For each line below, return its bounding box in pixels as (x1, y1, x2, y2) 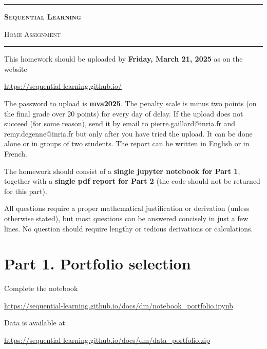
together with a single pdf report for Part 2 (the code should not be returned (4, 176, 260, 186)
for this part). (4, 185, 47, 196)
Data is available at (4, 317, 65, 328)
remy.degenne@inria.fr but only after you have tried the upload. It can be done (4, 128, 253, 139)
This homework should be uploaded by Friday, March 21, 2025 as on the (4, 53, 243, 64)
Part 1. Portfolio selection (4, 253, 191, 274)
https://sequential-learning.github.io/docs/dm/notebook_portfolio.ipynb (4, 300, 234, 311)
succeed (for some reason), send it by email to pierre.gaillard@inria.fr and (4, 118, 236, 129)
